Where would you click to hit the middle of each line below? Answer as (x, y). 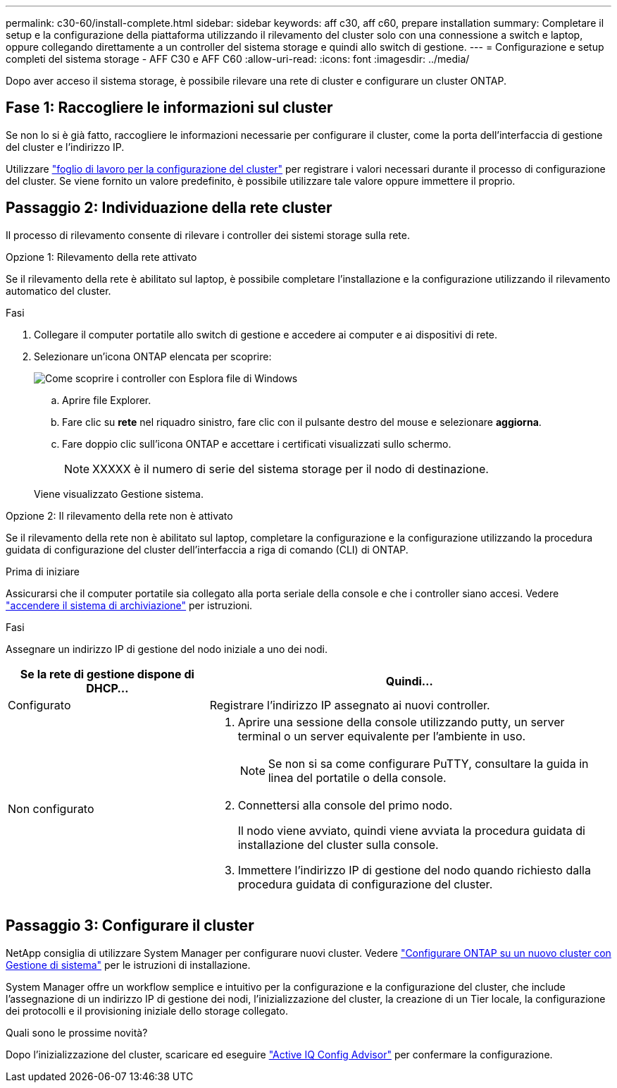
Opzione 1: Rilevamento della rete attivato (101, 257)
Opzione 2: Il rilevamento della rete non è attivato (119, 515)
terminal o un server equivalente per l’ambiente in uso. (382, 736)
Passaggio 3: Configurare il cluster (130, 926)
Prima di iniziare (43, 571)
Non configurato (51, 808)
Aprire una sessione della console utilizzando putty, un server (401, 722)
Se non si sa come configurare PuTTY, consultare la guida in (428, 763)
